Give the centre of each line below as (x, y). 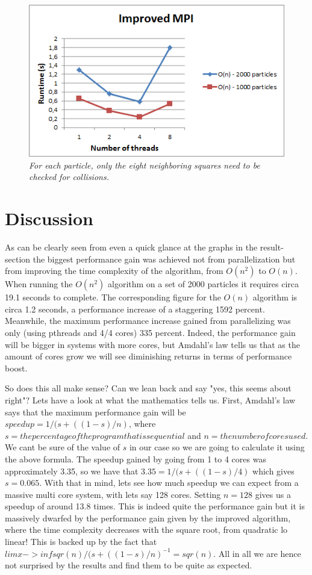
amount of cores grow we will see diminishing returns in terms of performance (148, 356)
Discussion (49, 218)
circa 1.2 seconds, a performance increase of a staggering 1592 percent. (135, 309)
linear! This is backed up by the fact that (81, 542)
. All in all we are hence (257, 553)
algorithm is (275, 297)
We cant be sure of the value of (63, 447)
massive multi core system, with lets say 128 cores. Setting (113, 494)
